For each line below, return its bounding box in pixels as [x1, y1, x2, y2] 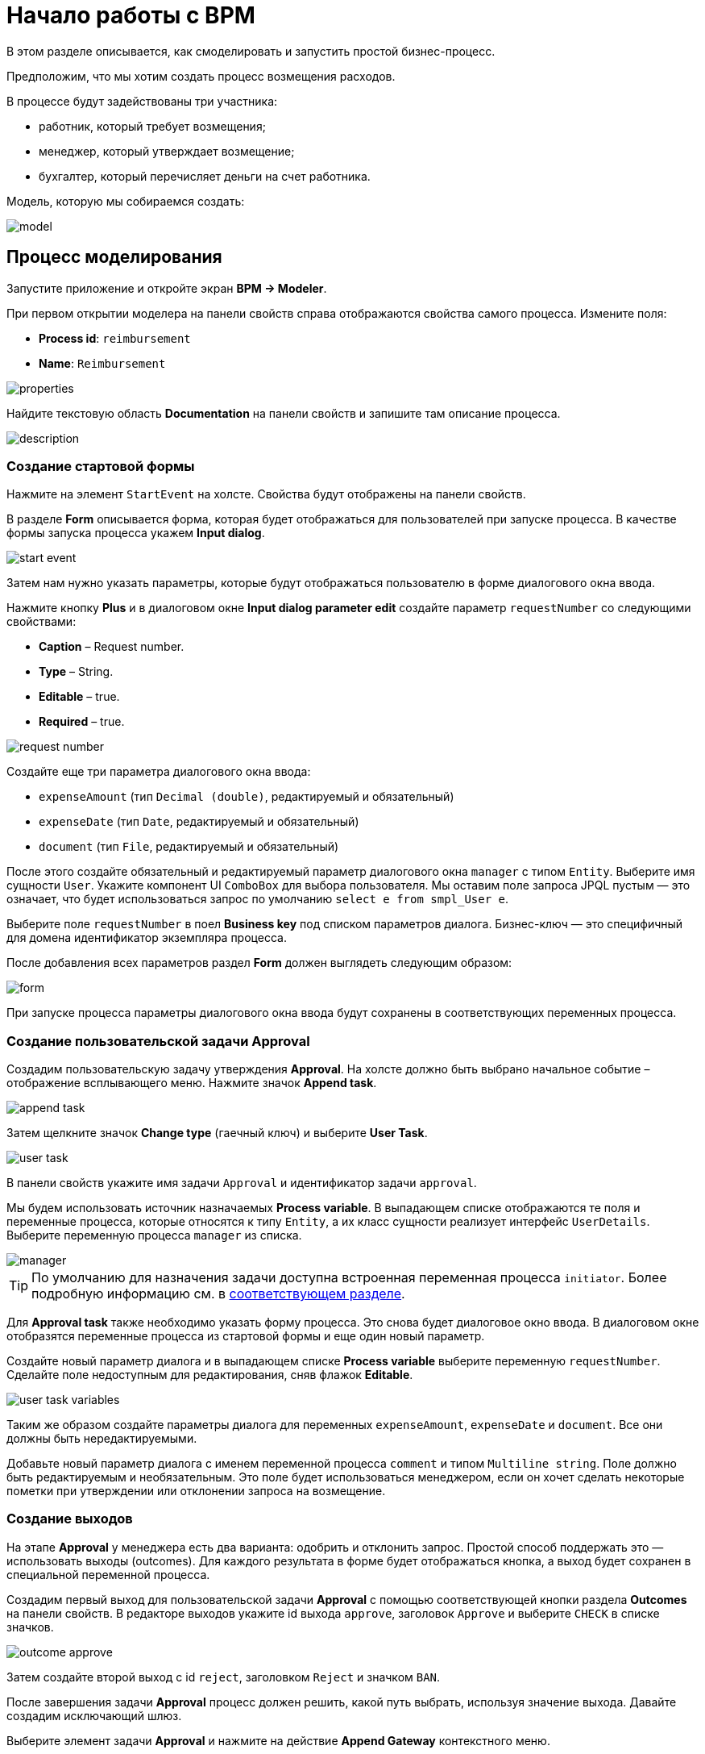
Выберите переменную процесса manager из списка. [6, 1228, 302, 1243]
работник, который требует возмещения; [39, 119, 266, 133]
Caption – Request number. [39, 640, 185, 654]
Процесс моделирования [6, 247, 222, 268]
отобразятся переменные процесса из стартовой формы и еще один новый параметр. [6, 1329, 485, 1344]
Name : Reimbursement [39, 356, 166, 370]
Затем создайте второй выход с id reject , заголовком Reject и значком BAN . [6, 1669, 441, 1684]
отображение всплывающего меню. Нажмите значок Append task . [6, 1076, 377, 1090]
